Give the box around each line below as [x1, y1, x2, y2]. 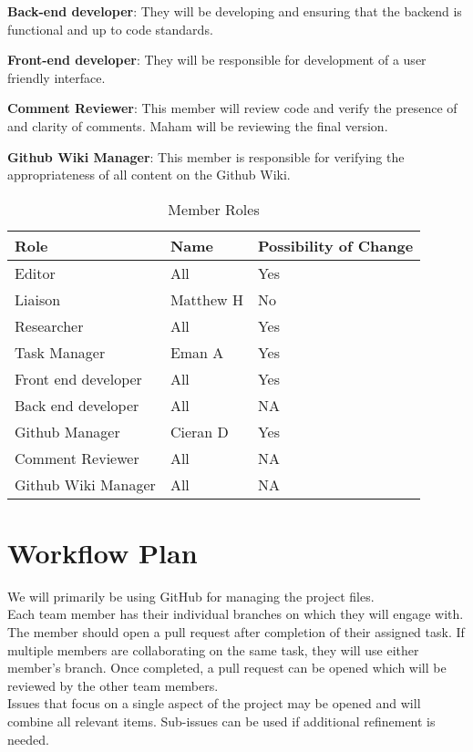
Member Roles [168, 198, 260, 220]
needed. [7, 729, 49, 748]
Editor [15, 262, 56, 283]
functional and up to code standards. [7, 19, 213, 38]
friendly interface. [7, 67, 106, 87]
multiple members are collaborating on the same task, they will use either [7, 640, 419, 659]
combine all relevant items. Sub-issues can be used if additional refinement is [7, 712, 436, 731]
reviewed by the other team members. [7, 675, 219, 695]
